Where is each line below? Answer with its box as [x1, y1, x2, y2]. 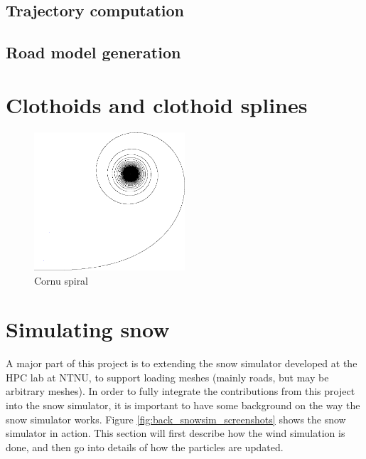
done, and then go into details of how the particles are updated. [6, 439, 284, 454]
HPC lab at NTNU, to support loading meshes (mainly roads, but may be [6, 369, 329, 384]
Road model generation [6, 41, 181, 63]
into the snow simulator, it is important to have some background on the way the [6, 398, 360, 412]
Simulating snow [6, 315, 170, 344]
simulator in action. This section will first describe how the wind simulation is [6, 426, 345, 440]
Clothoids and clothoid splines [6, 90, 308, 119]
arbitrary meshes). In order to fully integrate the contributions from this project [6, 384, 355, 399]
